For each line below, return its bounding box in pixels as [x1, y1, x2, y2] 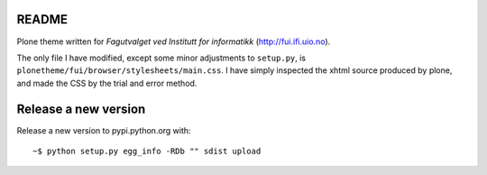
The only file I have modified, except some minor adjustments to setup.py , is [16, 52, 307, 63]
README [16, 12, 68, 27]
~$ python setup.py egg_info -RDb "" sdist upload [32, 145, 262, 156]
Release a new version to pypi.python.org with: [16, 124, 191, 135]
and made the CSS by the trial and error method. [16, 78, 198, 88]
